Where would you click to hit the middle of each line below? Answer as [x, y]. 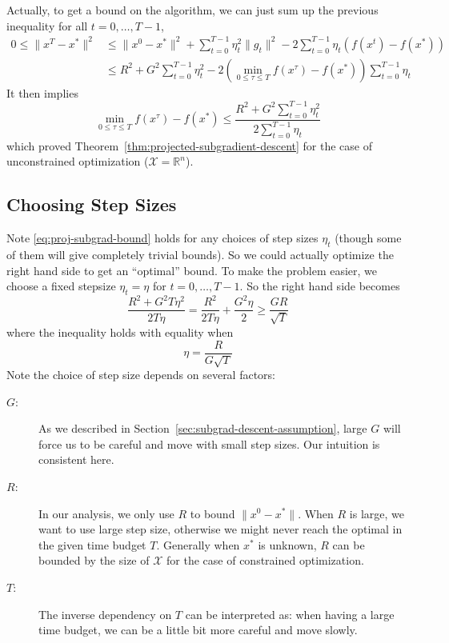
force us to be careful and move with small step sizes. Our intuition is [209, 443]
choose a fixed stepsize [61, 286]
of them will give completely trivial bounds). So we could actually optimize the [200, 254]
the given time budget [92, 544]
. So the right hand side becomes [320, 286]
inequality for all [47, 25]
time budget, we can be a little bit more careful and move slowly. [198, 630]
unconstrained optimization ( [78, 161]
